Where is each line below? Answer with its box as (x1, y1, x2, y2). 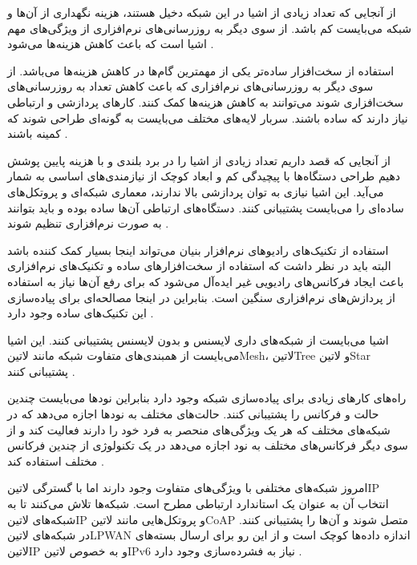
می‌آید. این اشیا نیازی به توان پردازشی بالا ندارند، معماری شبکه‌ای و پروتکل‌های (7, 183, 384, 200)
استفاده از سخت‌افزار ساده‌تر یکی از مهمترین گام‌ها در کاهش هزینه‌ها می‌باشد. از (7, 62, 395, 79)
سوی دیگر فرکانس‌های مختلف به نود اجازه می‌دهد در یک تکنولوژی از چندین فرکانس (7, 437, 408, 454)
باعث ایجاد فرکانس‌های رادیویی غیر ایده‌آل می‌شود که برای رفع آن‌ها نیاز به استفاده (7, 272, 404, 289)
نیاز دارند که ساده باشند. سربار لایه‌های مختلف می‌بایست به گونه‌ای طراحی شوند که (7, 109, 408, 126)
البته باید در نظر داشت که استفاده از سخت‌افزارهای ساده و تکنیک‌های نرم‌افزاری (7, 257, 391, 274)
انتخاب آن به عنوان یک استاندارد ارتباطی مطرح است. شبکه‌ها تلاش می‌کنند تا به (7, 495, 389, 512)
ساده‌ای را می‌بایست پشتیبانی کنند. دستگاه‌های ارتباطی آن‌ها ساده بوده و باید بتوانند (7, 199, 404, 216)
